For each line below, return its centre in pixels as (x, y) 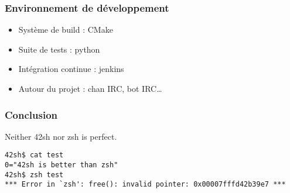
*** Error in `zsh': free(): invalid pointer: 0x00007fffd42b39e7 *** (145, 185)
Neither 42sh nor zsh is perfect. (61, 136)
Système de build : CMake (66, 30)
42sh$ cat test (34, 155)
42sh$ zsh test (34, 175)
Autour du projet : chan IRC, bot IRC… (90, 88)
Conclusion (31, 114)
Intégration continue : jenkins (71, 69)
